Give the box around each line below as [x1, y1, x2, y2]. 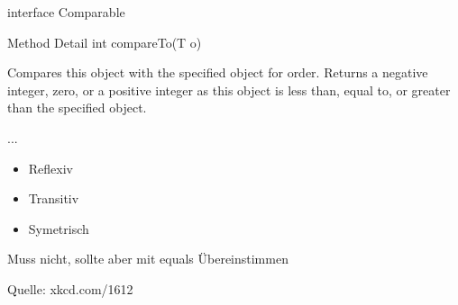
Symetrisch [28, 219, 89, 238]
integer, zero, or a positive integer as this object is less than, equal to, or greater [7, 80, 451, 99]
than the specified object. [7, 98, 147, 117]
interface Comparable [7, 3, 125, 21]
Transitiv [28, 189, 79, 208]
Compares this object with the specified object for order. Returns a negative [7, 63, 428, 82]
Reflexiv [28, 158, 73, 177]
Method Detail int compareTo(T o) [7, 32, 202, 51]
